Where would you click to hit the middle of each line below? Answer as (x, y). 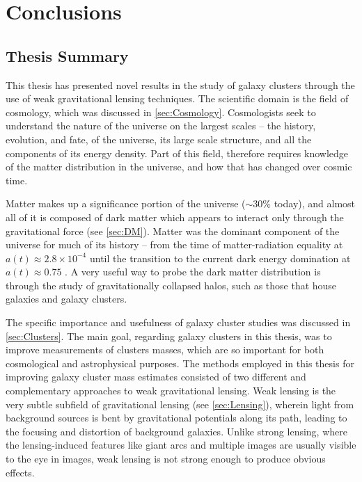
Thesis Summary (67, 55)
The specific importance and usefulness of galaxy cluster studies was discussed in (178, 322)
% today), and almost (309, 203)
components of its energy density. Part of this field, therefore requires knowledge (177, 153)
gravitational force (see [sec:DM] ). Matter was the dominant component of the (173, 231)
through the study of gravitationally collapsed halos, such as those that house (171, 285)
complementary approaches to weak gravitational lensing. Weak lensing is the (171, 391)
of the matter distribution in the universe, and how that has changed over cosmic (179, 167)
